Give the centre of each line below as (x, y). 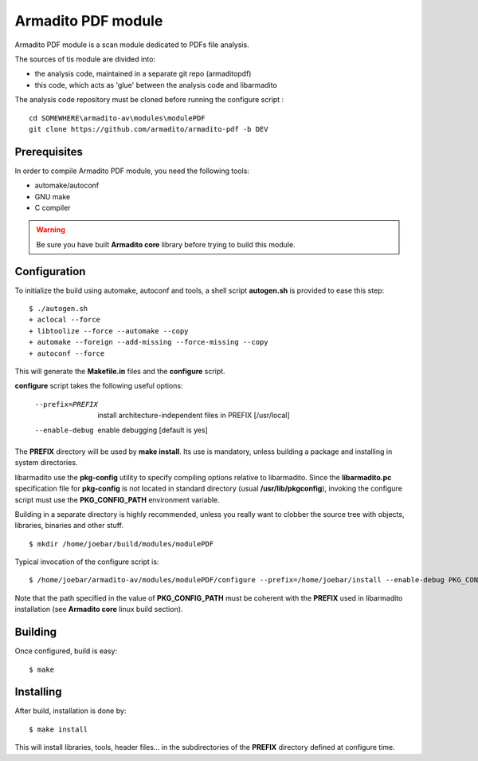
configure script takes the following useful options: (99, 386)
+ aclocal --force (65, 320)
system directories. (46, 463)
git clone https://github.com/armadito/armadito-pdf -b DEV (149, 129)
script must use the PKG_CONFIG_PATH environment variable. (118, 499)
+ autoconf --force (67, 353)
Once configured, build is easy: (66, 651)
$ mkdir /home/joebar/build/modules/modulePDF (121, 544)
